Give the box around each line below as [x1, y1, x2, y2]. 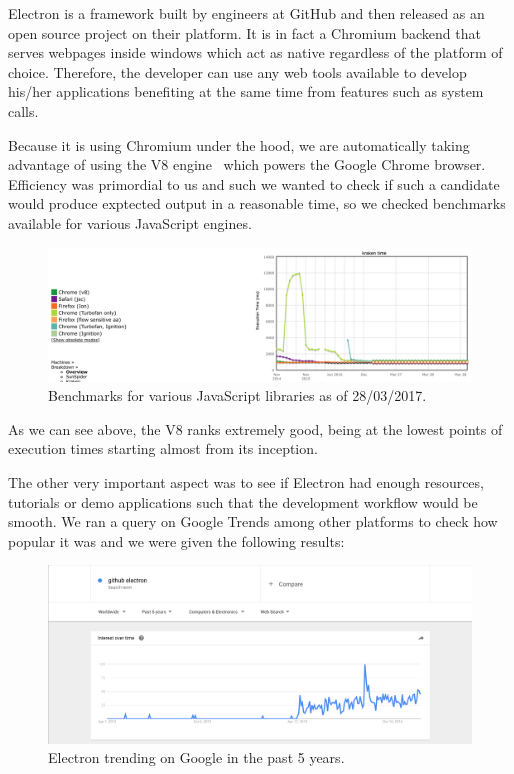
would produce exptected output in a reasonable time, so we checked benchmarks [8, 193, 506, 214]
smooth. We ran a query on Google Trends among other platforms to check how [8, 511, 498, 532]
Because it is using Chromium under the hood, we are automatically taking [8, 134, 470, 155]
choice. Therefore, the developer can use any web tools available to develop [8, 61, 467, 82]
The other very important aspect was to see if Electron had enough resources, [8, 472, 484, 493]
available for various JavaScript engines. [8, 212, 252, 233]
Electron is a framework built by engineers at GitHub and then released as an [8, 3, 485, 23]
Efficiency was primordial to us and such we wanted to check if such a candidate [8, 173, 500, 194]
